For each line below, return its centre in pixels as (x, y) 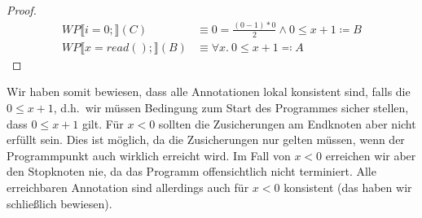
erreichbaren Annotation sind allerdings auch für (128, 187)
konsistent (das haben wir (348, 187)
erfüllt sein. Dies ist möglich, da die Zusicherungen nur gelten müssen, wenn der (206, 140)
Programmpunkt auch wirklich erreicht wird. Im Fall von (149, 155)
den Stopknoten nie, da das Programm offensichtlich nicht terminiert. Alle (191, 171)
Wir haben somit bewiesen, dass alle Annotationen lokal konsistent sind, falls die (209, 92)
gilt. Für (103, 123)
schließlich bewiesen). (59, 203)
